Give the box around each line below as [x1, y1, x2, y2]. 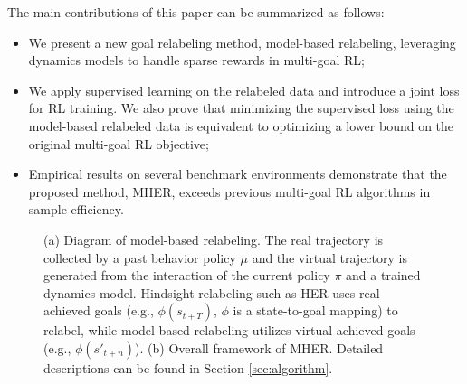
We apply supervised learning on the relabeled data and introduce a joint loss [28, 80, 460, 99]
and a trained [346, 266, 421, 285]
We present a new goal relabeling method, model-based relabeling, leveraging [28, 33, 456, 52]
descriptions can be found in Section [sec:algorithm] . [43, 358, 333, 377]
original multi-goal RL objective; [28, 134, 209, 153]
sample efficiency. [28, 200, 124, 219]
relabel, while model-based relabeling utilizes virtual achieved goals [43, 321, 415, 340]
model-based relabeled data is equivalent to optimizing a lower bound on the [28, 116, 454, 135]
